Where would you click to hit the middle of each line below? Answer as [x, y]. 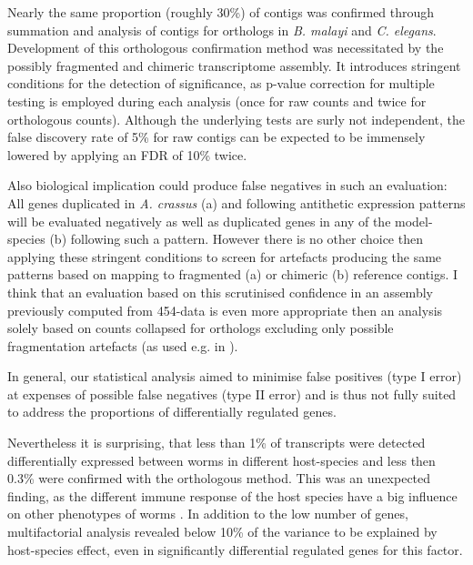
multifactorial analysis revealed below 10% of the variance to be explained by [222, 532]
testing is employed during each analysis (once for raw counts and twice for [217, 101]
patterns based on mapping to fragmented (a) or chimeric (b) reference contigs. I [233, 274]
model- [414, 221]
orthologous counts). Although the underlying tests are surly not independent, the [236, 119]
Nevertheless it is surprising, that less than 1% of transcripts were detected [216, 443]
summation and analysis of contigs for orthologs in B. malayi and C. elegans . [222, 30]
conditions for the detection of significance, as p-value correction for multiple [221, 83]
